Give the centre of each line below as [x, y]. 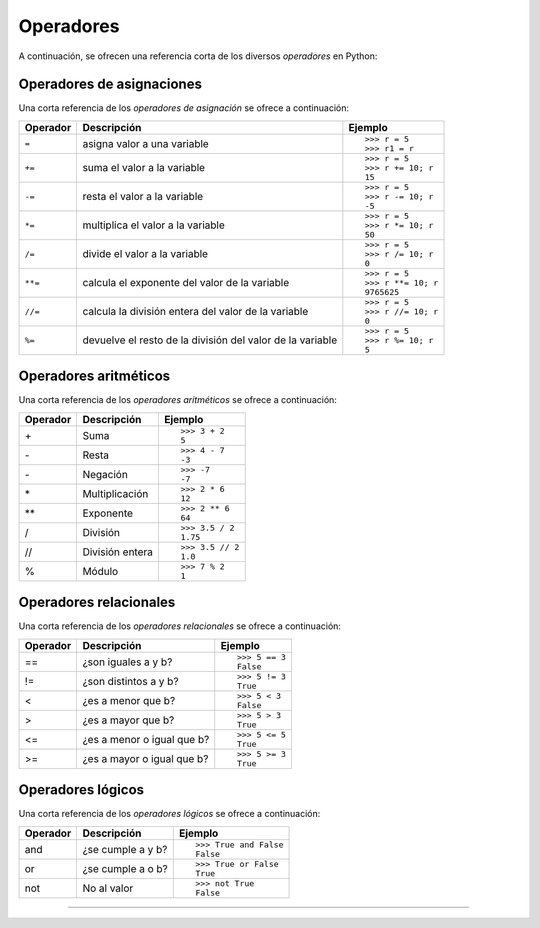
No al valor [108, 888]
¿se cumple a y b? [125, 849]
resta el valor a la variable [143, 197]
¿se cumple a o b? [125, 868]
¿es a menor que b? [129, 700]
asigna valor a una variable [145, 143]
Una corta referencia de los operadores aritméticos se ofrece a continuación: [177, 400]
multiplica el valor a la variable [153, 225]
